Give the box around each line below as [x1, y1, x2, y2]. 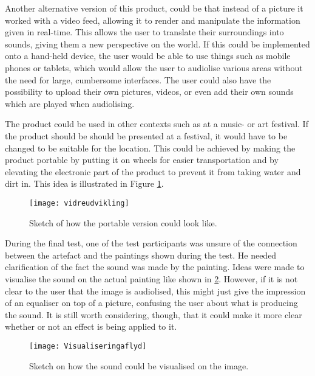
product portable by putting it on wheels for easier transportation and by [5, 153, 279, 166]
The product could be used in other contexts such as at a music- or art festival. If [5, 117, 308, 130]
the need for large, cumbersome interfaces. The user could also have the [5, 73, 271, 86]
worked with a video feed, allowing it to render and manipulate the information [5, 13, 300, 26]
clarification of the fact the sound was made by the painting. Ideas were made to [5, 260, 305, 273]
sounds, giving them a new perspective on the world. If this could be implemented [5, 37, 310, 50]
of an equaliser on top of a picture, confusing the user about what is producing [5, 296, 298, 309]
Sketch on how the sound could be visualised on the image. [29, 359, 249, 372]
